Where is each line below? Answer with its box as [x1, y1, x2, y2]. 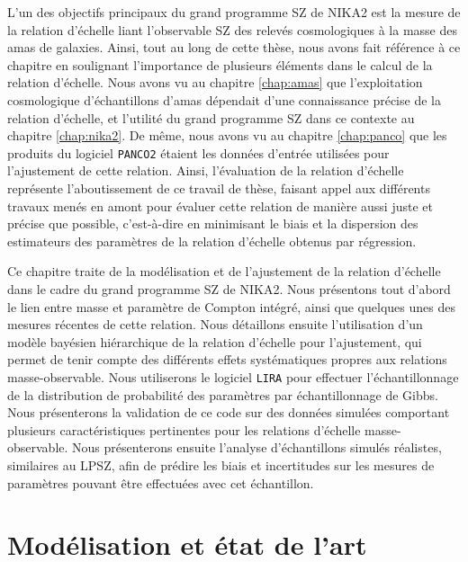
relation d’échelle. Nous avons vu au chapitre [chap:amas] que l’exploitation [7, 73, 423, 92]
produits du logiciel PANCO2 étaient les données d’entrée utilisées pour [7, 143, 390, 162]
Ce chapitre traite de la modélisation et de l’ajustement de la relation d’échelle [7, 262, 441, 281]
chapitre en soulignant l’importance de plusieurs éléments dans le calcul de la [7, 55, 433, 74]
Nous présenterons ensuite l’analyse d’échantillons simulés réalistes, [72, 438, 442, 457]
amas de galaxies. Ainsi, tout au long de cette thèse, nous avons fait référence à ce [7, 38, 461, 57]
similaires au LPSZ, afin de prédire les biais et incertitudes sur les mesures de [7, 455, 435, 474]
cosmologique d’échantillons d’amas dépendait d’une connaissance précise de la [7, 90, 441, 109]
